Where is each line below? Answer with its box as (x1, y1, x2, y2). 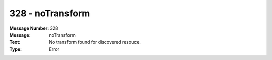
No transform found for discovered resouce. (49, 39, 141, 45)
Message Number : (9, 25, 49, 31)
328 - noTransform (9, 8, 90, 19)
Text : (9, 39, 21, 45)
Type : (9, 46, 22, 52)
